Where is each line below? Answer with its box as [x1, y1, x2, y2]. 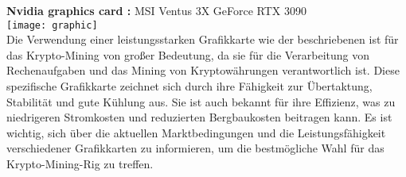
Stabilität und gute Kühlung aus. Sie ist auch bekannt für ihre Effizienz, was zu [6, 93, 396, 110]
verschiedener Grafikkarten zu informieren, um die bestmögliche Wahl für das [6, 140, 385, 156]
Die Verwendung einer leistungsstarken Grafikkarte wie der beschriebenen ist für [6, 31, 399, 48]
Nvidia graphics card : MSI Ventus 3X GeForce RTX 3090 [6, 2, 306, 18]
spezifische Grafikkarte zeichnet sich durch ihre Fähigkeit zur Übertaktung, [6, 78, 373, 94]
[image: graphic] [6, 19, 98, 31]
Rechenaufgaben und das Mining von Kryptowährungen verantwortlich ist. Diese [6, 62, 400, 79]
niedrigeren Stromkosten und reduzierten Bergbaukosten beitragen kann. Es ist [6, 109, 392, 125]
